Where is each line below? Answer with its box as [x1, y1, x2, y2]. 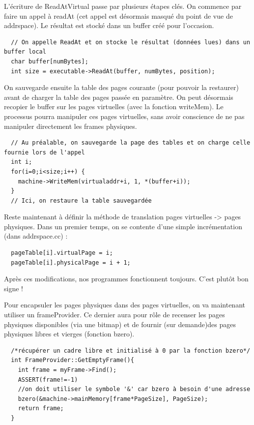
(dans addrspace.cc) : [4, 231, 68, 241]
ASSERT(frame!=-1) [18, 376, 78, 383]
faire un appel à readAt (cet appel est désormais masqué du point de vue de [4, 10, 233, 21]
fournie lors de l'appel [4, 149, 85, 156]
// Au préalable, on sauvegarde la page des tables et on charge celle [11, 139, 251, 147]
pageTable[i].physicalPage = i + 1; [11, 259, 131, 266]
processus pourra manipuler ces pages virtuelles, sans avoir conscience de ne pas [4, 111, 245, 121]
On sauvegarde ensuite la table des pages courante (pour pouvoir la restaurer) [4, 82, 239, 92]
